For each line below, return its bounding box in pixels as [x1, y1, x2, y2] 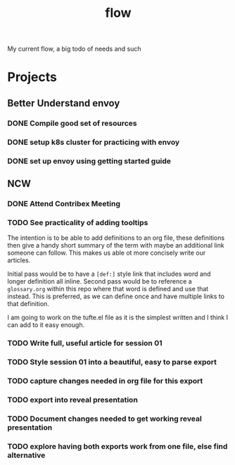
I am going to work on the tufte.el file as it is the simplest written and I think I [7, 313, 229, 321]
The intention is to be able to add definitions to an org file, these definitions [7, 234, 225, 242]
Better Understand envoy [7, 97, 120, 109]
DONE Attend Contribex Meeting [7, 198, 121, 208]
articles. [7, 256, 31, 265]
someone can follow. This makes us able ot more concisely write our [7, 248, 206, 257]
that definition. [7, 300, 49, 308]
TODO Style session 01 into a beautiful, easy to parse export [7, 357, 217, 367]
